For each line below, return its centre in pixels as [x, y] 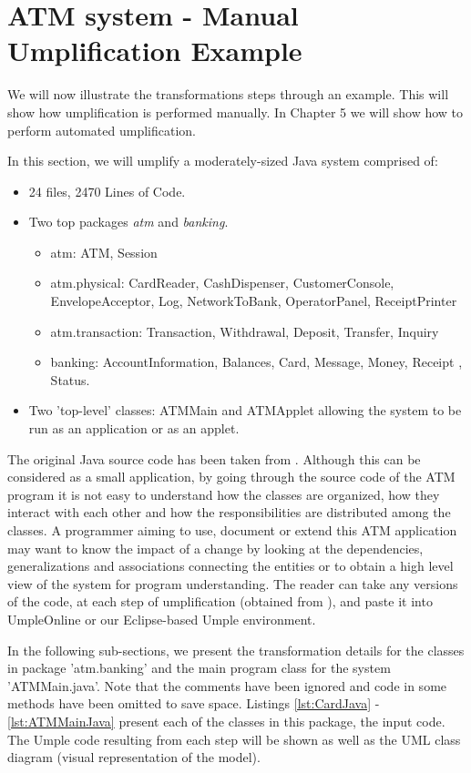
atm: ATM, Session [104, 252]
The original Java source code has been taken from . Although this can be [214, 458]
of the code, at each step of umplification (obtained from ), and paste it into [220, 601]
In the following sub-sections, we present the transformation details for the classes [236, 650]
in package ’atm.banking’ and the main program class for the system [199, 668]
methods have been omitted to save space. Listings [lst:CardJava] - [194, 703]
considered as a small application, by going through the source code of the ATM [231, 477]
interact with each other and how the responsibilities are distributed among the [229, 512]
